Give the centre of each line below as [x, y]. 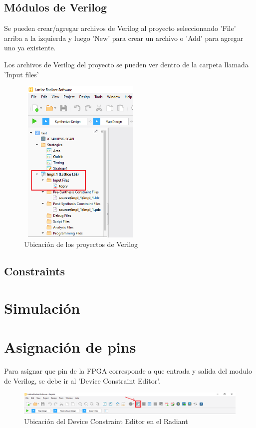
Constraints [34, 271]
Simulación [42, 308]
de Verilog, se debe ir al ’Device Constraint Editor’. [82, 380]
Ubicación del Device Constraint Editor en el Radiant [106, 421]
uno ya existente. [30, 48]
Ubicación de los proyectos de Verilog [81, 244]
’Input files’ [21, 74]
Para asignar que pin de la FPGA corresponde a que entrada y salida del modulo [128, 371]
